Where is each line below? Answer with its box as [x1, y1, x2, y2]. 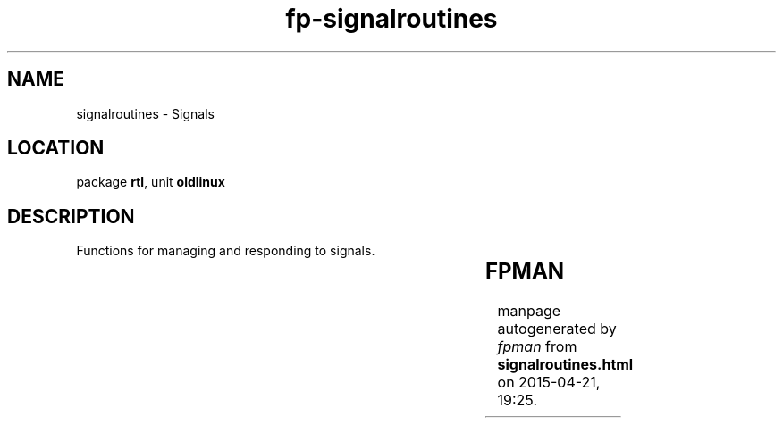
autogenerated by [497, 320, 617, 338]
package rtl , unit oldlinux [76, 174, 225, 190]
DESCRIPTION [7, 204, 135, 228]
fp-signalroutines [285, 4, 498, 34]
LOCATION [7, 137, 105, 160]
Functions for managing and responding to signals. [76, 243, 375, 259]
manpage [497, 302, 561, 321]
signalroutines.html [497, 355, 634, 374]
